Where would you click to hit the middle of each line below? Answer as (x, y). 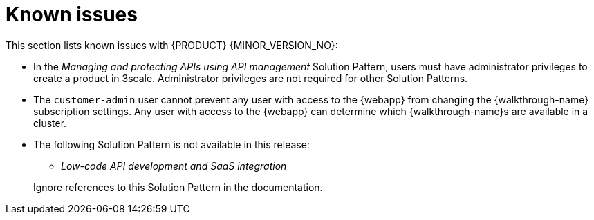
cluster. (50, 123)
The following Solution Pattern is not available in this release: (171, 144)
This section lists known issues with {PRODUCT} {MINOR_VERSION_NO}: (172, 45)
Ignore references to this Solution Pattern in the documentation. (178, 187)
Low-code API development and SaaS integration (174, 166)
